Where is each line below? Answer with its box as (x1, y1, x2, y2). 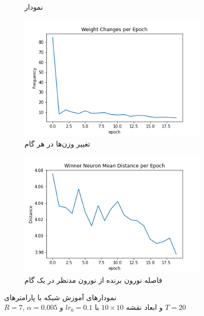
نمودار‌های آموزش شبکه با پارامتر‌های (4, 291, 117, 302)
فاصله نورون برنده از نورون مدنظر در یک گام (24, 275, 162, 285)
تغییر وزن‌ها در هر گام (24, 138, 90, 149)
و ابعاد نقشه (125, 302, 163, 312)
